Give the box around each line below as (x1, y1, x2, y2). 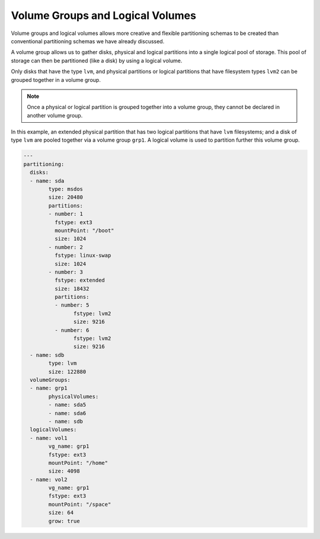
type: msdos (48, 186, 83, 192)
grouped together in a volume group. (11, 76, 101, 83)
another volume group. (27, 111, 83, 119)
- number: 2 (48, 244, 83, 250)
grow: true (48, 518, 80, 524)
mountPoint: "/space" (48, 501, 111, 508)
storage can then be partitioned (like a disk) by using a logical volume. (11, 57, 183, 64)
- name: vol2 (30, 476, 68, 483)
